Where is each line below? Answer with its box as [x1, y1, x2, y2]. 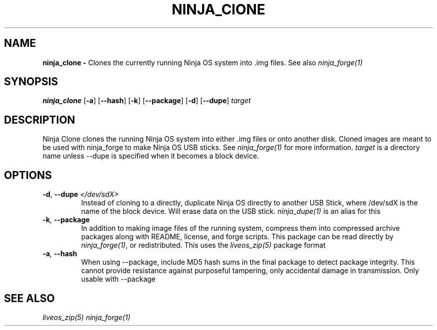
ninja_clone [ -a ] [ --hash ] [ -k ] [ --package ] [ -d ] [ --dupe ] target [42, 96, 251, 105]
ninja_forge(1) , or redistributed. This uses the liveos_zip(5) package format [81, 241, 326, 250]
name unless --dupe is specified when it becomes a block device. [42, 152, 259, 161]
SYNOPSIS [4, 75, 58, 88]
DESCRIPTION [4, 113, 75, 126]
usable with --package [81, 275, 156, 284]
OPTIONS [4, 168, 52, 181]
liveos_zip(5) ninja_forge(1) [42, 313, 131, 322]
